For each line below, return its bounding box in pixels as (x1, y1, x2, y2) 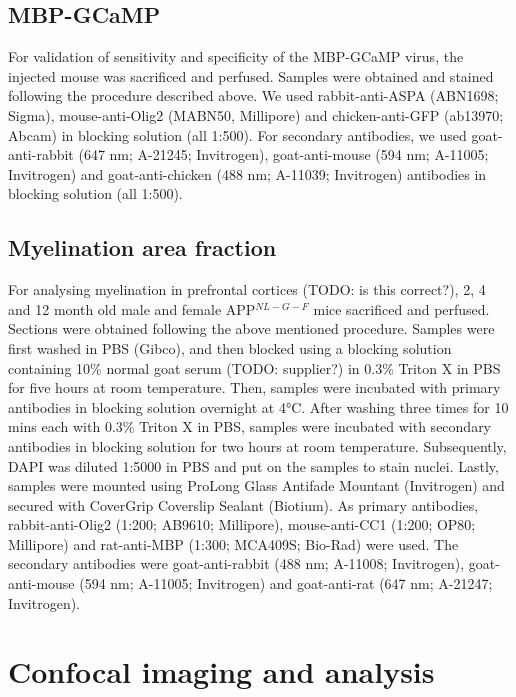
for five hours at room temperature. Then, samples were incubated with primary (8, 377, 501, 398)
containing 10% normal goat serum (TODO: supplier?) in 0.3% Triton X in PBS (8, 357, 501, 378)
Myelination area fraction (8, 232, 277, 263)
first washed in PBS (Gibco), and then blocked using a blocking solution (8, 337, 452, 358)
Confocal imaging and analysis (8, 651, 435, 692)
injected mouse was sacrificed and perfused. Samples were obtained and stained (8, 65, 494, 86)
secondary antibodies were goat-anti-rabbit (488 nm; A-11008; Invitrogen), (8, 553, 465, 574)
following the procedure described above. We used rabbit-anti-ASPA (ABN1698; (8, 85, 499, 106)
